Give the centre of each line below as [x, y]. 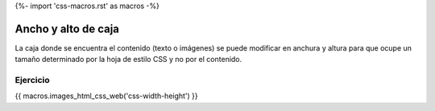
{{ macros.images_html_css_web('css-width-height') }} [107, 96]
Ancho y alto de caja [67, 29]
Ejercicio [32, 80]
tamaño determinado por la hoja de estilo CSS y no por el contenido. [128, 60]
